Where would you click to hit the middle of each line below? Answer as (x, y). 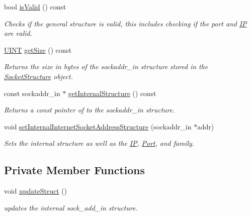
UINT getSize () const (38, 50)
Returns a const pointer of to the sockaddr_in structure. (89, 110)
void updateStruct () (36, 191)
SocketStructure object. (39, 76)
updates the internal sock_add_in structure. (71, 207)
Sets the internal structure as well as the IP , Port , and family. (99, 143)
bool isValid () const (35, 6)
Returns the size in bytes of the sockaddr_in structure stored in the (106, 66)
